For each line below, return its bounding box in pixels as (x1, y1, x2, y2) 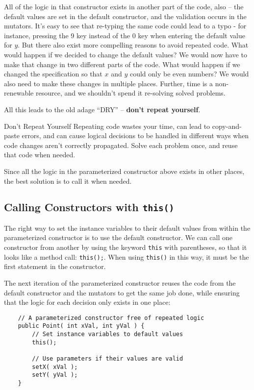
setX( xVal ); (32, 363, 78, 370)
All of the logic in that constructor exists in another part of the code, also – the (4, 1, 244, 11)
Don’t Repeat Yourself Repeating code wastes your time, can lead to (4, 121, 210, 131)
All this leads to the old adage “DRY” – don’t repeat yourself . (4, 104, 201, 114)
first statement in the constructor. (4, 261, 106, 271)
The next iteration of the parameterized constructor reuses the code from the (4, 277, 236, 288)
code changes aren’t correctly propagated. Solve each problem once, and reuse (4, 140, 238, 150)
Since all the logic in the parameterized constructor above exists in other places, (4, 166, 245, 176)
